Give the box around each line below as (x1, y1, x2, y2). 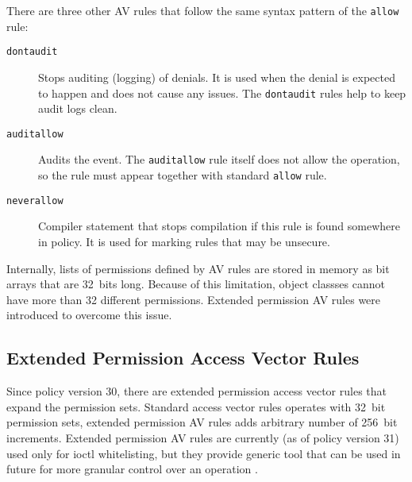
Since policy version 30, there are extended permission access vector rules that (6, 383, 387, 399)
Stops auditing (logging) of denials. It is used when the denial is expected (38, 68, 395, 85)
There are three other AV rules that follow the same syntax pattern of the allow (6, 2, 399, 18)
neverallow (6, 195, 64, 206)
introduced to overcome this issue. (6, 307, 172, 323)
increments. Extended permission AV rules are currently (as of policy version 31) (6, 429, 399, 445)
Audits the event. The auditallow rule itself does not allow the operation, (38, 151, 400, 168)
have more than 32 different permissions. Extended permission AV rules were (6, 291, 381, 307)
